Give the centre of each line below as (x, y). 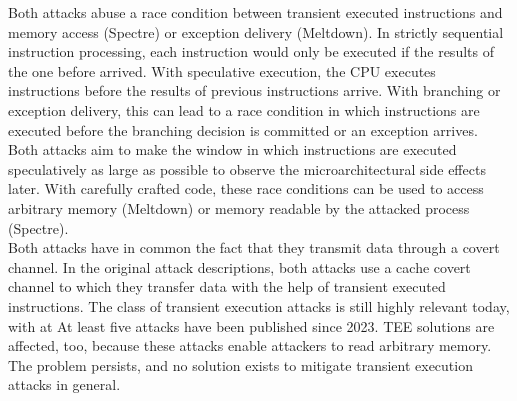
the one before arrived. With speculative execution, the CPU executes (222, 70)
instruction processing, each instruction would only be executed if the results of (251, 51)
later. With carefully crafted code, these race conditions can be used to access (246, 188)
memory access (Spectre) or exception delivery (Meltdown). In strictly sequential (256, 31)
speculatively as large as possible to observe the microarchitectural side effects (247, 168)
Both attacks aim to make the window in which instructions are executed (232, 149)
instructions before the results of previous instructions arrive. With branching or (254, 90)
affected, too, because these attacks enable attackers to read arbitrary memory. (250, 345)
